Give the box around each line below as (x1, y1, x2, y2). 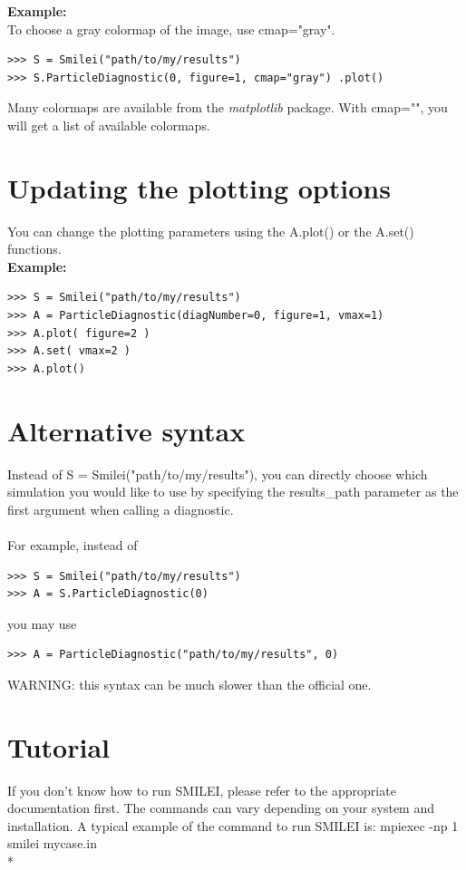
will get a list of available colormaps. (7, 115, 210, 134)
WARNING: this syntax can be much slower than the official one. (7, 674, 372, 693)
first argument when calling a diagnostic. (7, 499, 234, 518)
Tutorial (7, 728, 111, 765)
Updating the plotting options (7, 169, 391, 206)
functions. (7, 239, 62, 258)
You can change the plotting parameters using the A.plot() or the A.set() (7, 221, 414, 240)
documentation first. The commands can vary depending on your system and (7, 798, 434, 817)
